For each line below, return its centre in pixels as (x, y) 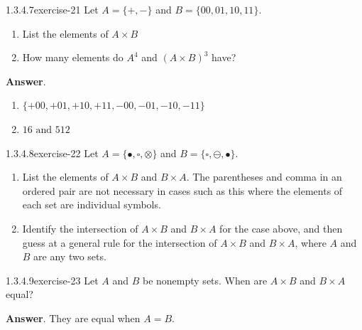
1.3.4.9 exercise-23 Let (52, 280)
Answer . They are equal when (73, 318)
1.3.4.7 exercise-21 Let (52, 9)
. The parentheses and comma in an (264, 177)
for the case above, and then (281, 228)
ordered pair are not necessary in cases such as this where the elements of (182, 190)
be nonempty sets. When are (205, 280)
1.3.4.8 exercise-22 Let (52, 153)
